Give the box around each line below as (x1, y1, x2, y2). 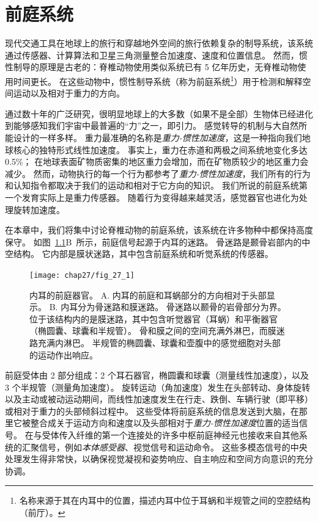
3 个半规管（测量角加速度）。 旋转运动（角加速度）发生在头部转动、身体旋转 (5, 380, 311, 393)
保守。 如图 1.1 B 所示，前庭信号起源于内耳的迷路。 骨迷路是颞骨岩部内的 (5, 235, 302, 248)
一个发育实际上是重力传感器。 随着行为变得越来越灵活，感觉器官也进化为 (5, 190, 299, 203)
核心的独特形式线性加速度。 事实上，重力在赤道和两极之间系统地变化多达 (13, 143, 308, 156)
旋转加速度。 (13, 203, 65, 216)
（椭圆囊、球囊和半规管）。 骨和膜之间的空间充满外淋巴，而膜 (29, 324, 276, 337)
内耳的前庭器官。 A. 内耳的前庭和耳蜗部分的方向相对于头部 (29, 288, 267, 301)
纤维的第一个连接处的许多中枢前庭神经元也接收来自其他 (76, 429, 299, 441)
